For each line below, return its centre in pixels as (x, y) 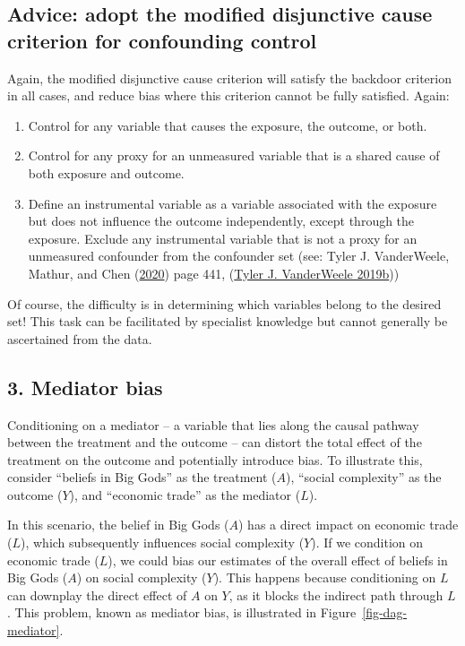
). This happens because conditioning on (325, 577)
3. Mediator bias (85, 387)
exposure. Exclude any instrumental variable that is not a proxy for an (223, 238)
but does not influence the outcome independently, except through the (221, 221)
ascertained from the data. (80, 338)
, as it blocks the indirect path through (336, 594)
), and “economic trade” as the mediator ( (185, 494)
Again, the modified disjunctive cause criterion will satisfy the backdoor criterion (229, 78)
